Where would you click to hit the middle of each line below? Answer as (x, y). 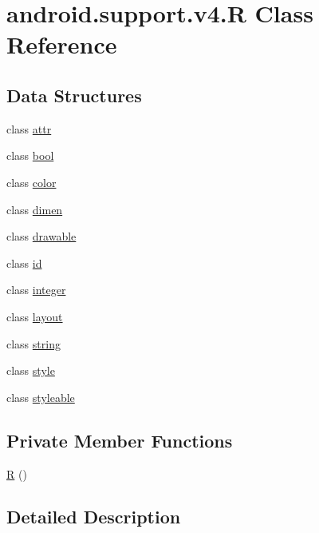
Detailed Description (94, 517)
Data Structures (74, 95)
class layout (35, 316)
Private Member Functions (120, 440)
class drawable (41, 236)
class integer (36, 290)
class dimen (35, 209)
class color (32, 182)
